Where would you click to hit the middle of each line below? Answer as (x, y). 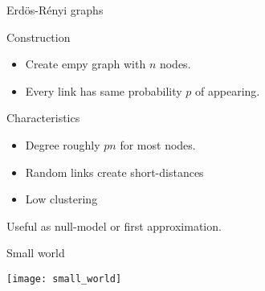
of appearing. (228, 90)
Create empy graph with (86, 64)
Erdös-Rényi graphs (55, 10)
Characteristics (43, 118)
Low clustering (61, 199)
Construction (39, 37)
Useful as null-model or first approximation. (114, 225)
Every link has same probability (104, 90)
